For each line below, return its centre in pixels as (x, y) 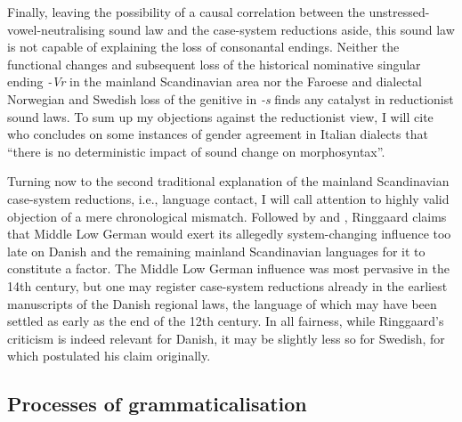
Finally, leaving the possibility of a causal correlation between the (186, 12)
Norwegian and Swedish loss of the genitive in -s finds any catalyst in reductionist (231, 98)
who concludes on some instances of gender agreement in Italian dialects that (218, 134)
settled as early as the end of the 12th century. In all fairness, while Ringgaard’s (226, 321)
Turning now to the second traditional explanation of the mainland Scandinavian (228, 181)
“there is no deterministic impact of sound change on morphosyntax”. (196, 151)
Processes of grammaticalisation (157, 404)
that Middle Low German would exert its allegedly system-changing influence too (229, 234)
